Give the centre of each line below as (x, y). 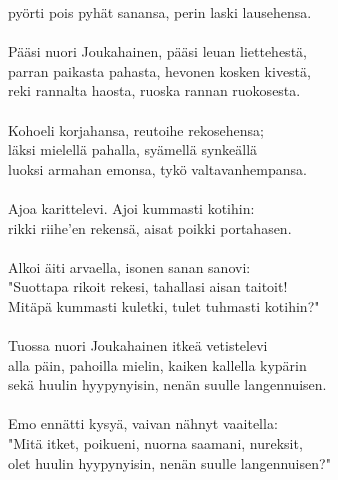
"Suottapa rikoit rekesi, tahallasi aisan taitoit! (148, 286)
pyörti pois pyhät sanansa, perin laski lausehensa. (160, 12)
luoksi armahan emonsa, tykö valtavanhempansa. (157, 168)
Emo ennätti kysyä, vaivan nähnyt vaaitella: (143, 423)
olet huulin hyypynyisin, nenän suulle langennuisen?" (169, 462)
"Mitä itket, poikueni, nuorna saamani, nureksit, (155, 443)
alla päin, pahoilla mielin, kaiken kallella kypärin (157, 364)
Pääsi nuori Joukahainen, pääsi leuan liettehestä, (157, 51)
